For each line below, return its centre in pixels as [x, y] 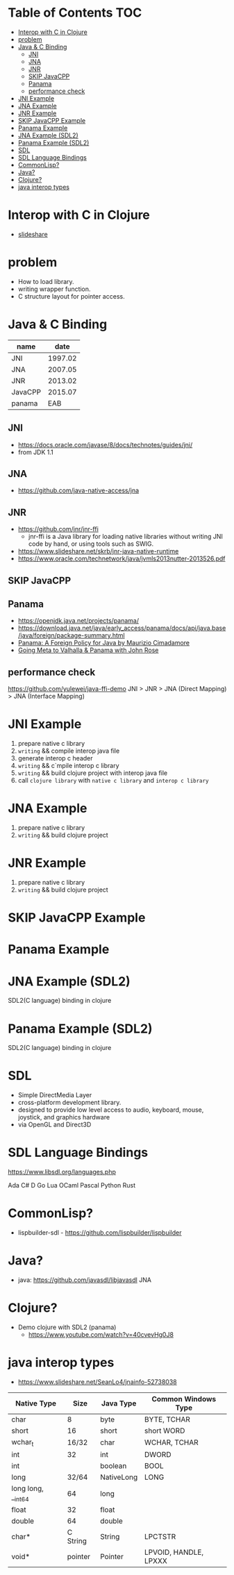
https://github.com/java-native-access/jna [78, 490]
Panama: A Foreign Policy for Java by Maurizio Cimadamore [104, 643]
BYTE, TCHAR [167, 1419]
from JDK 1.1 [36, 452]
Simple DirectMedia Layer [55, 1095]
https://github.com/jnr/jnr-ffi [58, 529]
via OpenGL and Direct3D [55, 1125]
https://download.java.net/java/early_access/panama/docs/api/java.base [122, 628]
